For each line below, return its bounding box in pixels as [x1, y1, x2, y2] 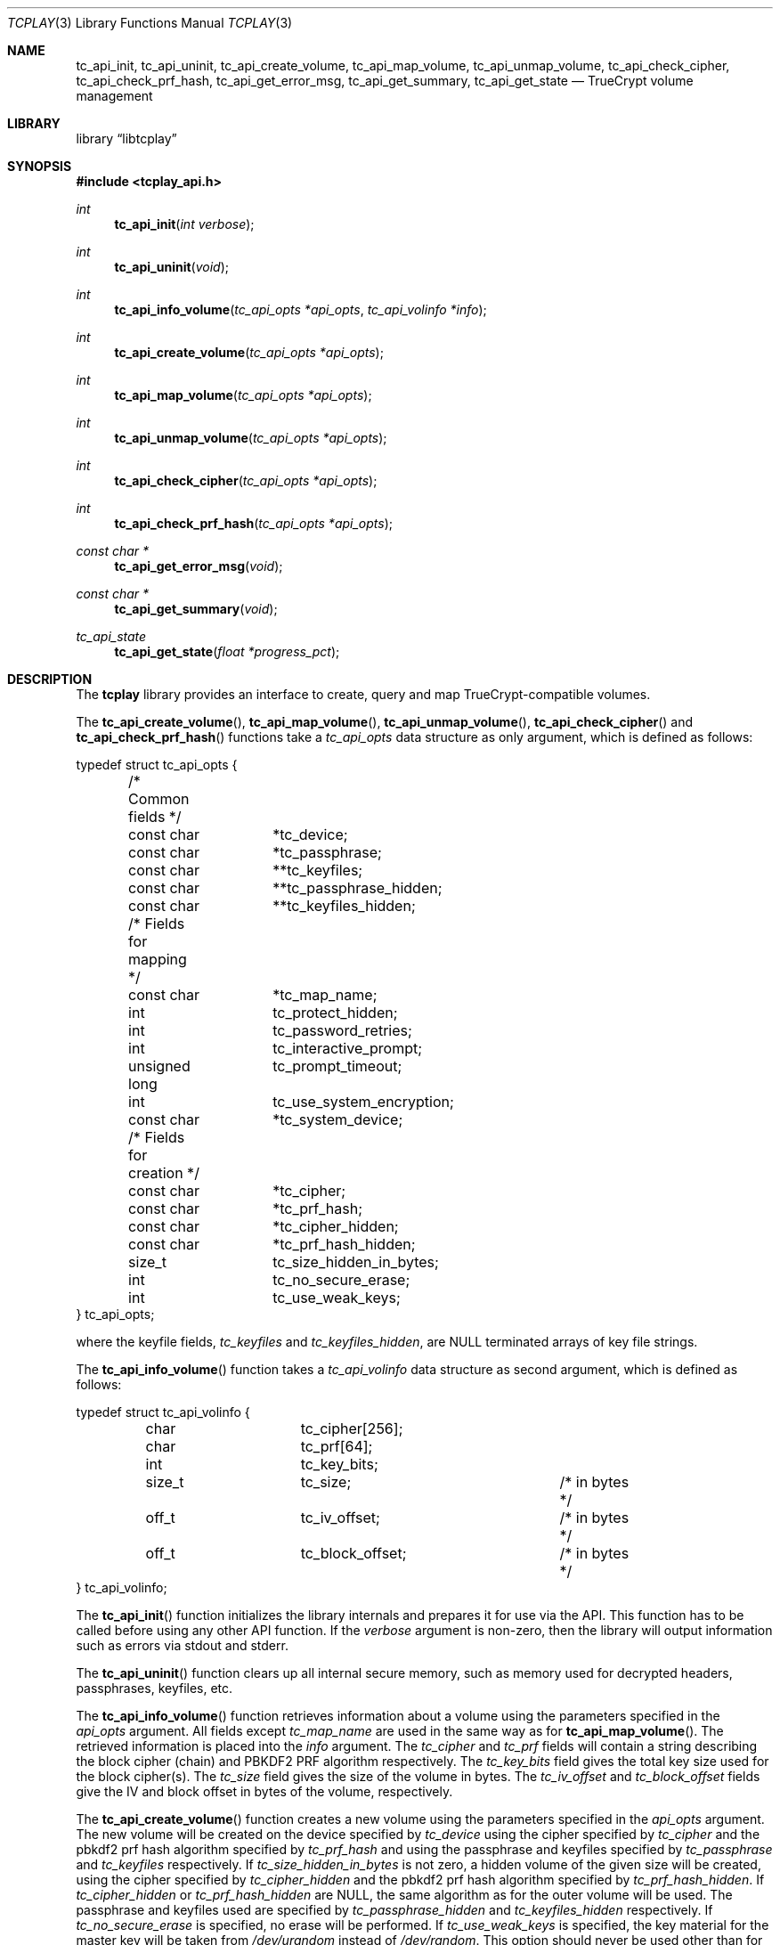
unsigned [128, 1057, 191, 1075]
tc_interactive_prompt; [272, 1039, 423, 1057]
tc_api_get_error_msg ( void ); [114, 558, 283, 574]
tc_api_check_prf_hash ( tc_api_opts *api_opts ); [114, 516, 394, 531]
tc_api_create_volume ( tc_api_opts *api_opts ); [114, 345, 384, 360]
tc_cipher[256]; [300, 1420, 403, 1437]
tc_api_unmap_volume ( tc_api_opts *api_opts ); [114, 430, 387, 445]
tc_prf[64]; [300, 1437, 373, 1455]
